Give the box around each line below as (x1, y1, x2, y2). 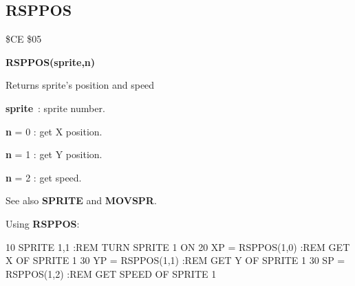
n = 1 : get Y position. (6, 147, 103, 162)
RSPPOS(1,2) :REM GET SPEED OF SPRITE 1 (6, 266, 217, 280)
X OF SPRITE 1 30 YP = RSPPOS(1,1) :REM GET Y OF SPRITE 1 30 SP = (6, 253, 345, 267)
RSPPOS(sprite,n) (6, 54, 96, 69)
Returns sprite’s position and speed (6, 78, 155, 92)
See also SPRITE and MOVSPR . (6, 193, 157, 208)
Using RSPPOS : (6, 216, 80, 230)
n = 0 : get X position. (6, 124, 103, 138)
